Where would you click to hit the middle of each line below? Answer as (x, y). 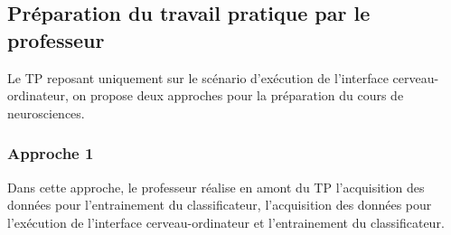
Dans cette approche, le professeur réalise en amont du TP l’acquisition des (216, 187)
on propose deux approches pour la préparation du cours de (238, 95)
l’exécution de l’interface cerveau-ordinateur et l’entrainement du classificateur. (226, 222)
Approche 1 (51, 153)
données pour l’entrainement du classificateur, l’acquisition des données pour (220, 205)
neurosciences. (46, 113)
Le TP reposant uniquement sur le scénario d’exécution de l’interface (198, 77)
